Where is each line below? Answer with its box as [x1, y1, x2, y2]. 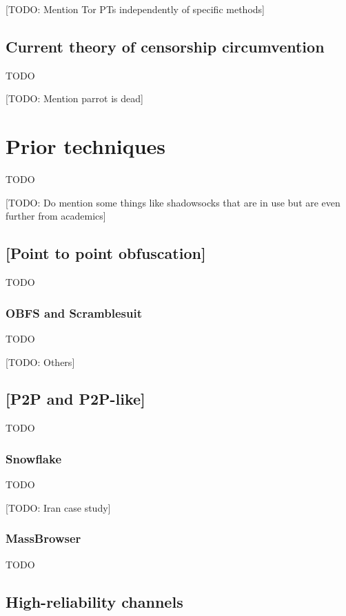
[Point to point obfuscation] [6, 242, 206, 264]
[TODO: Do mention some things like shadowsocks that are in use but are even [6, 195, 340, 209]
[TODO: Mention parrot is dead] [6, 91, 143, 106]
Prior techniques [6, 132, 166, 160]
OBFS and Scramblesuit [6, 304, 142, 321]
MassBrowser [6, 530, 81, 547]
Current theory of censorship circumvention [6, 35, 325, 57]
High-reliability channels [6, 590, 183, 612]
